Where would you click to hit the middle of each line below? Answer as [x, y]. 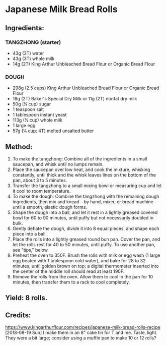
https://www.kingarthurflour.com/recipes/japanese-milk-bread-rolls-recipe [83, 327]
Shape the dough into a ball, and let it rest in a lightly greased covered [85, 212]
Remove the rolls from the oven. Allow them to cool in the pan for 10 [83, 276]
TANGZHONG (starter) [33, 42]
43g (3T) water [28, 53]
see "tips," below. [30, 250]
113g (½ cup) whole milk [37, 120]
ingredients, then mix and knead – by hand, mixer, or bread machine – [85, 201]
